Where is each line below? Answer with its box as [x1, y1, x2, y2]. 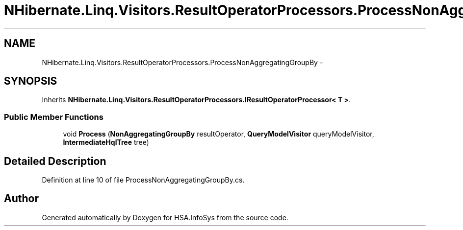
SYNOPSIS [4, 75, 57, 88]
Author [4, 192, 39, 205]
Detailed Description [4, 155, 106, 167]
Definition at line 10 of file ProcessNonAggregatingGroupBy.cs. [42, 176, 245, 184]
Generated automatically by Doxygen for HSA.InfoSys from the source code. [42, 213, 288, 222]
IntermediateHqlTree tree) [63, 138, 149, 147]
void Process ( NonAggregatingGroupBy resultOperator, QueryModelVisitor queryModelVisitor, [63, 130, 374, 138]
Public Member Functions [4, 112, 103, 122]
